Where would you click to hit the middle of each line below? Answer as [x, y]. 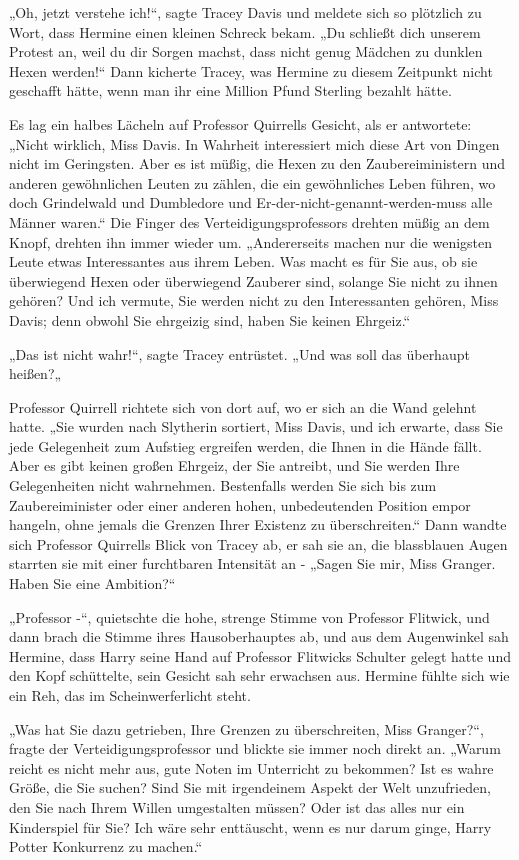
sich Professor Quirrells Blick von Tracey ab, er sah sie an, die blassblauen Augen [258, 543]
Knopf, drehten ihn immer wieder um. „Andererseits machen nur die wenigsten [251, 241]
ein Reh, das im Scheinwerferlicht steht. [130, 695]
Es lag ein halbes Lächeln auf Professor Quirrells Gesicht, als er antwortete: [240, 123]
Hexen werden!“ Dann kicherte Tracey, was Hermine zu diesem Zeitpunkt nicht [251, 70]
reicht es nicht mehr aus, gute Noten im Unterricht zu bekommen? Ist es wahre [251, 767]
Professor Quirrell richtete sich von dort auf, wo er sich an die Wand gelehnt [243, 406]
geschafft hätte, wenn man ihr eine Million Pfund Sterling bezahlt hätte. [230, 90]
